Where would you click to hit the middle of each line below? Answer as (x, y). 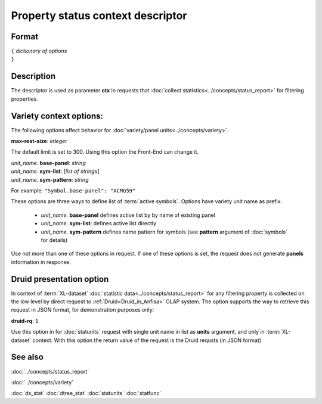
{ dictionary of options (39, 51)
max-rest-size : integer (39, 141)
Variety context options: (57, 116)
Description (33, 77)
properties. (24, 99)
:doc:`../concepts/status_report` (50, 371)
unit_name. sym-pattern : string (50, 179)
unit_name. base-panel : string (48, 163)
